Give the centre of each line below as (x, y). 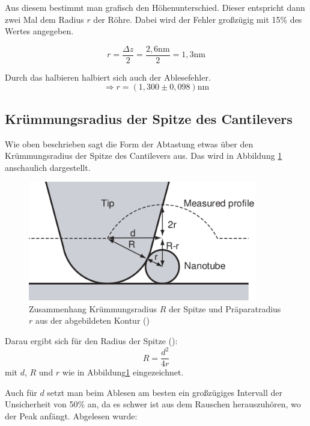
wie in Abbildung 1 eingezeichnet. (123, 372)
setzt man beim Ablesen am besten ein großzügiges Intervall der (165, 392)
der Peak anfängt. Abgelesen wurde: (71, 415)
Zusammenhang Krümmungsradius (93, 308)
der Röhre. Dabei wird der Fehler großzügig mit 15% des (198, 19)
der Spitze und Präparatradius (225, 308)
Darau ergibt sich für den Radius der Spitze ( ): (91, 340)
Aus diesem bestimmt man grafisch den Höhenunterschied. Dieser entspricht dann (155, 7)
